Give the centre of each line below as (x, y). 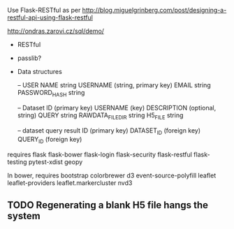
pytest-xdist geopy (56, 162)
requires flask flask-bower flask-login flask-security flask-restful (100, 155)
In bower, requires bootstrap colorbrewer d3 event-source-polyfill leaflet (112, 176)
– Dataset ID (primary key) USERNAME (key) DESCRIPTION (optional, (117, 108)
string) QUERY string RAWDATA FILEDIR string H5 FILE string (100, 116)
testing (17, 162)
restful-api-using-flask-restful (50, 17)
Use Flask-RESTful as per (44, 10)
